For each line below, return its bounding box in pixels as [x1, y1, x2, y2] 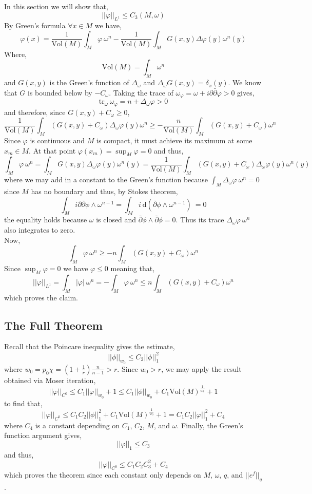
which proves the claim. [4, 292, 78, 302]
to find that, [4, 397, 43, 408]
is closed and [96, 214, 136, 225]
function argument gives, [4, 430, 82, 441]
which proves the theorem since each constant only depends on [4, 469, 201, 480]
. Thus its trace [175, 214, 224, 225]
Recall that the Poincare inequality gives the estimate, [4, 341, 175, 352]
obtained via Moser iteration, [4, 374, 96, 385]
